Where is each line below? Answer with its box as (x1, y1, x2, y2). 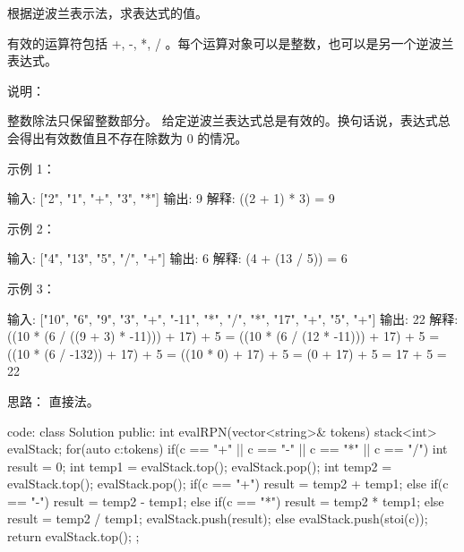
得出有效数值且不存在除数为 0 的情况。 (19, 128, 248, 147)
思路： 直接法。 (7, 391, 99, 410)
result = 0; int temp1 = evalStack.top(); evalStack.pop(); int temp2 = (7, 456, 392, 475)
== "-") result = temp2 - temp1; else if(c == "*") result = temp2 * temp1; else (7, 491, 444, 510)
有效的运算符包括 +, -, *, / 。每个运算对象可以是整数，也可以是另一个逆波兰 (7, 33, 454, 52)
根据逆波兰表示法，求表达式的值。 (7, 4, 208, 21)
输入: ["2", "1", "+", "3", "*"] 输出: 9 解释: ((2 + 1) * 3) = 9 (7, 189, 335, 208)
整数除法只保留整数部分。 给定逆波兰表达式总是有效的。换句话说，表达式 (7, 111, 438, 130)
